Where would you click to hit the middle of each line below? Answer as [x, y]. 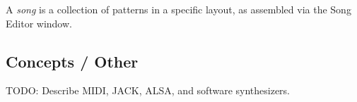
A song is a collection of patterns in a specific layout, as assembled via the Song [178, 9]
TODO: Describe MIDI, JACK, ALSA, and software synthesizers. [148, 90]
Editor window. [39, 23]
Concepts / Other [72, 61]
